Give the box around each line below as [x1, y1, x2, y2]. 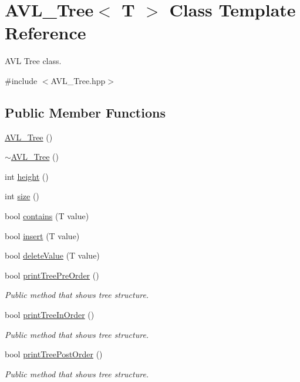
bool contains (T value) [5, 210, 89, 222]
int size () [5, 190, 39, 202]
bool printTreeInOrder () [5, 309, 95, 321]
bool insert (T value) [5, 229, 80, 242]
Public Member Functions [5, 103, 166, 121]
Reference [5, 21, 86, 45]
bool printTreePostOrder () [5, 348, 103, 360]
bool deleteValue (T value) [5, 249, 100, 262]
